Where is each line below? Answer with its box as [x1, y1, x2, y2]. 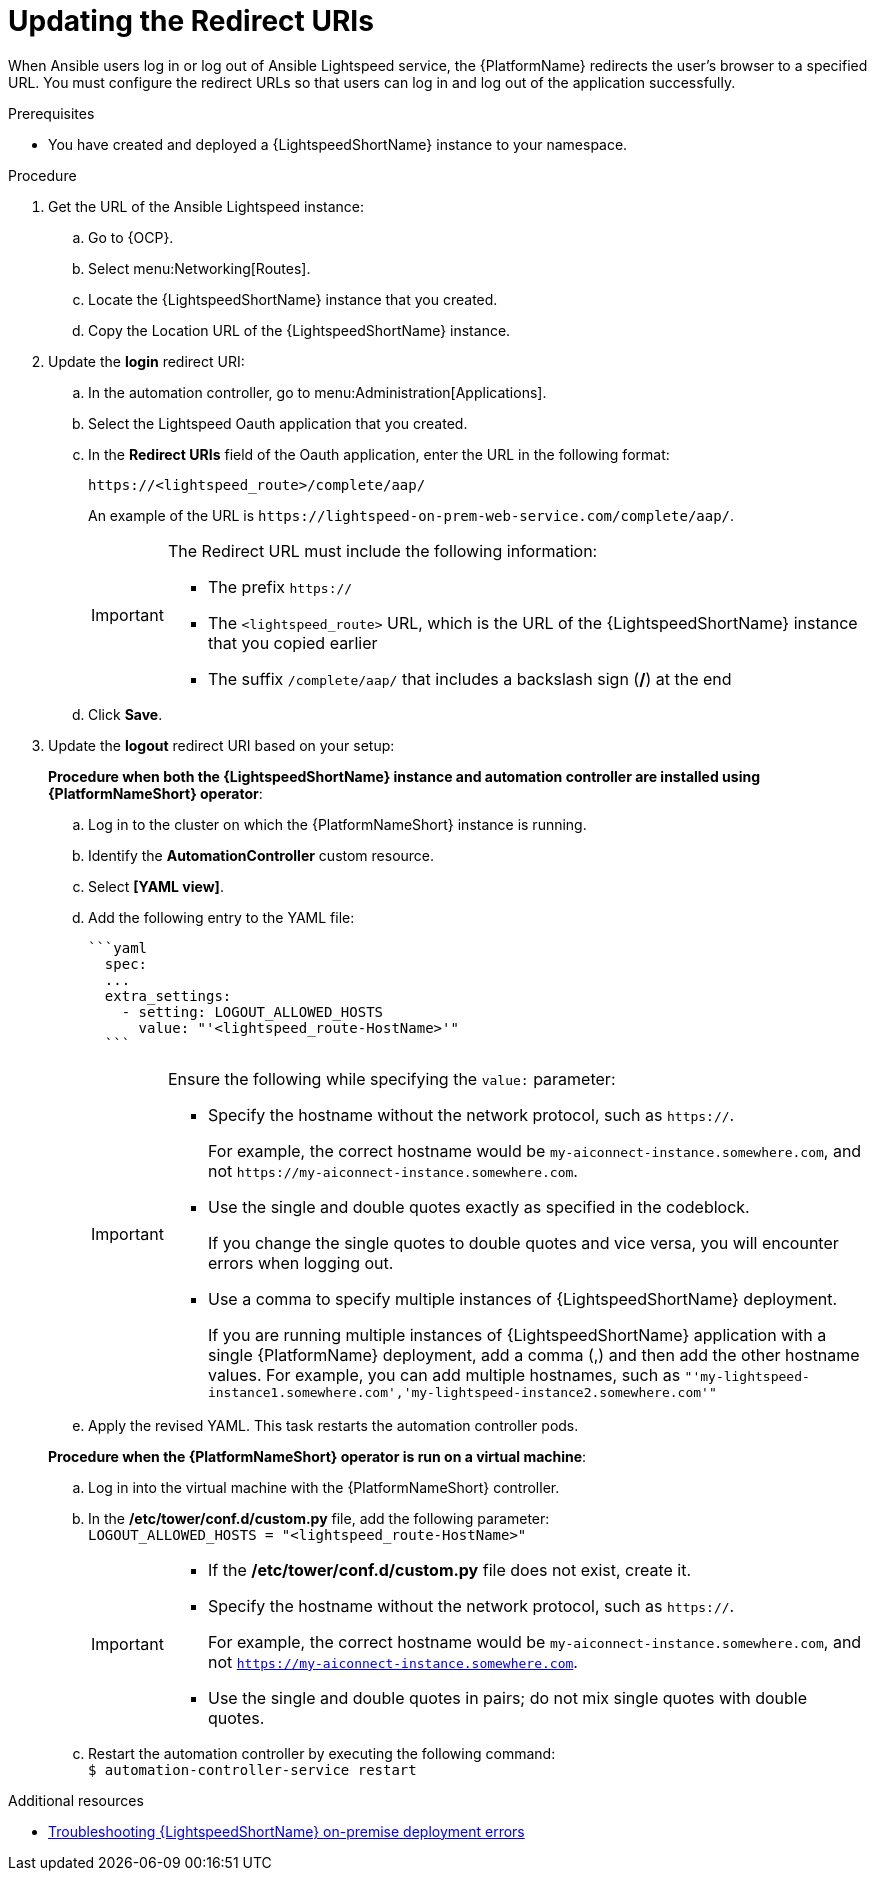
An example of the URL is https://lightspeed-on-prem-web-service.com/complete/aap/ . [88, 506, 735, 524]
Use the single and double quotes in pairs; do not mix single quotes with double [207, 1687, 807, 1708]
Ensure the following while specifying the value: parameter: [167, 1068, 616, 1089]
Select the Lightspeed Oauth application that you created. [88, 414, 468, 432]
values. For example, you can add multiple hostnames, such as [207, 1364, 681, 1385]
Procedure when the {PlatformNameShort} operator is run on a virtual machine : [48, 1447, 587, 1465]
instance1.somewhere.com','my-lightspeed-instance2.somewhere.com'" [207, 1384, 717, 1400]
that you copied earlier [207, 632, 378, 653]
